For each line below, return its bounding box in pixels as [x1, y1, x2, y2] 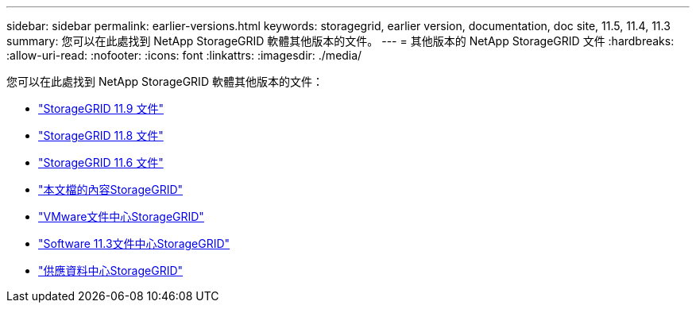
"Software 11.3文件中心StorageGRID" [38, 237, 230, 250]
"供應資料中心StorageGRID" [38, 264, 184, 277]
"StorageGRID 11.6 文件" [38, 156, 164, 169]
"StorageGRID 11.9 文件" [38, 102, 164, 115]
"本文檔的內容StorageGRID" [38, 183, 184, 196]
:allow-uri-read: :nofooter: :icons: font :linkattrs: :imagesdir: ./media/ [6, 48, 362, 62]
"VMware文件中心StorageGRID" [38, 210, 204, 223]
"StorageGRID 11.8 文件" [38, 129, 164, 142]
